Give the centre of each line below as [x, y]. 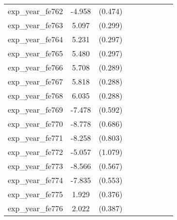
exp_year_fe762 [35, 11]
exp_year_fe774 [35, 180]
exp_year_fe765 [35, 53]
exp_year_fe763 [35, 25]
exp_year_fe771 [35, 138]
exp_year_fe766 [35, 67]
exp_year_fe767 [35, 81]
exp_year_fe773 [35, 166]
